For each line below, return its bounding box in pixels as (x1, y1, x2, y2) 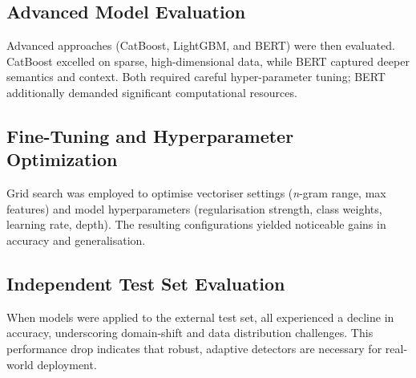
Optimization (6, 147, 118, 172)
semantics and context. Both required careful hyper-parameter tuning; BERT (6, 68, 386, 85)
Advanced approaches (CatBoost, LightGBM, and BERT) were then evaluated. (6, 37, 395, 54)
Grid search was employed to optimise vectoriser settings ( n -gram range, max (6, 185, 386, 201)
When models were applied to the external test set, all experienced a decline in (6, 308, 394, 325)
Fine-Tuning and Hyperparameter (6, 123, 294, 148)
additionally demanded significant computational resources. (6, 83, 297, 100)
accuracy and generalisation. (6, 231, 146, 248)
